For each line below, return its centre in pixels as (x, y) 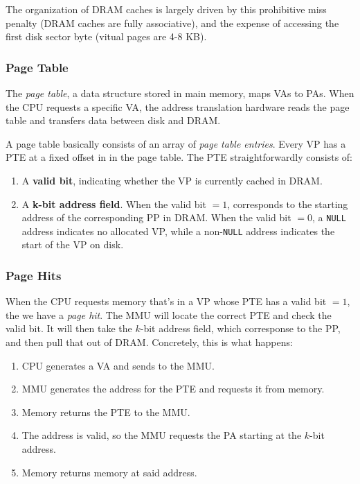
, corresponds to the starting (288, 204)
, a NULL (329, 217)
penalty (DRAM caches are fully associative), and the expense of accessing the (172, 23)
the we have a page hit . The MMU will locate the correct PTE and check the (169, 314)
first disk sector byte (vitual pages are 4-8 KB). (106, 36)
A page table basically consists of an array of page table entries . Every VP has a (176, 143)
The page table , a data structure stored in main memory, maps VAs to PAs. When (180, 93)
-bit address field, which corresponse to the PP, (240, 328)
